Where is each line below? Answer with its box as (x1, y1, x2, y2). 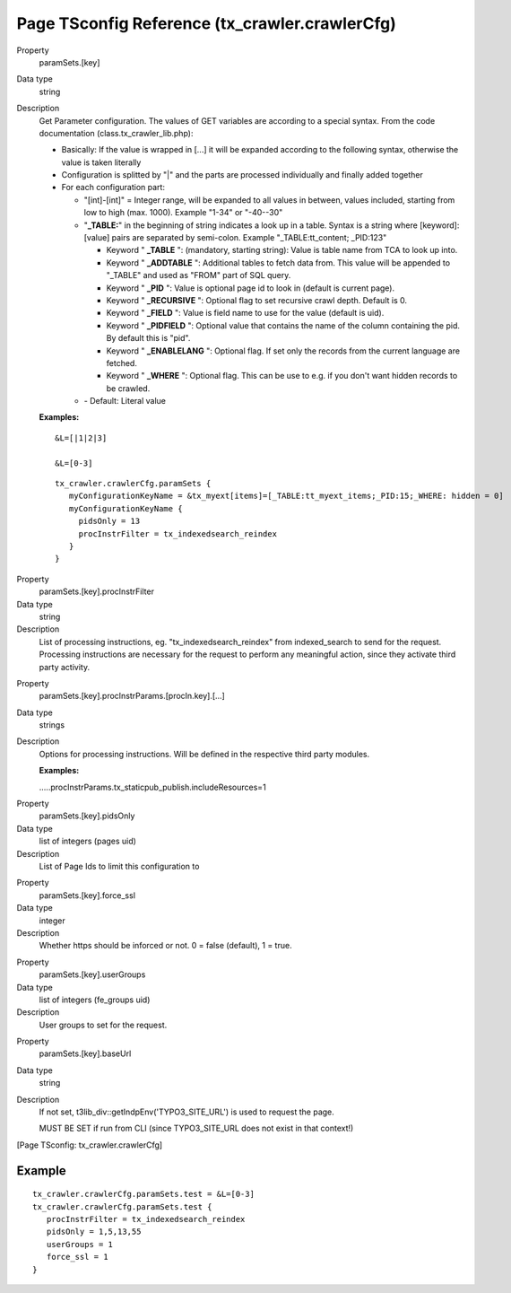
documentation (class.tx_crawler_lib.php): (39, 127, 194, 138)
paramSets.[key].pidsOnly (39, 810, 135, 821)
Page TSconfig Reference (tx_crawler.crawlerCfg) (16, 13, 396, 33)
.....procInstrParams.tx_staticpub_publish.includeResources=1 (39, 782, 266, 792)
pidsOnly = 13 (78, 516, 141, 527)
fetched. (106, 357, 138, 368)
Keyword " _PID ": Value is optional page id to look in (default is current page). (106, 283, 394, 293)
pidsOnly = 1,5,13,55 (46, 1227, 142, 1237)
